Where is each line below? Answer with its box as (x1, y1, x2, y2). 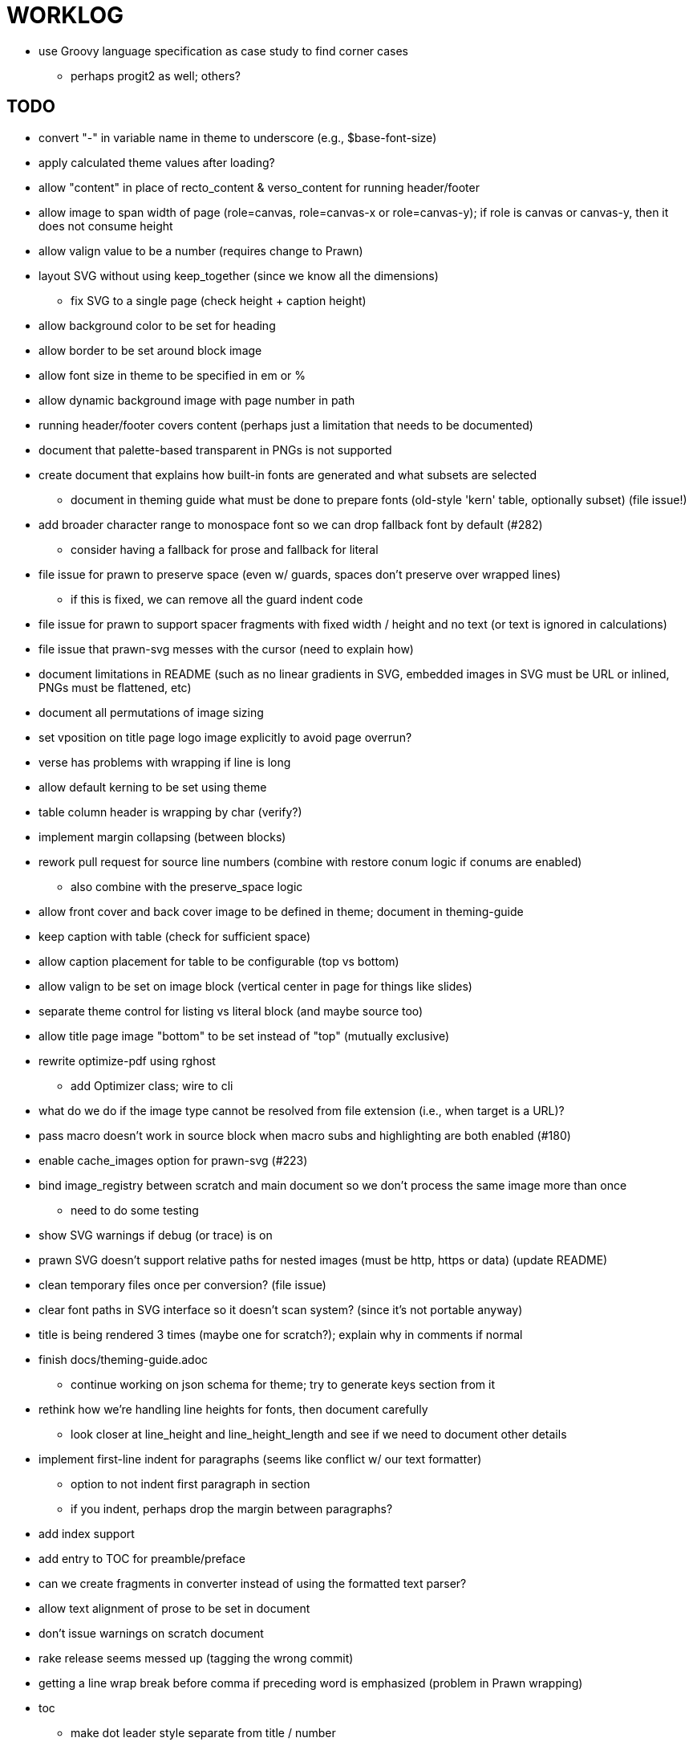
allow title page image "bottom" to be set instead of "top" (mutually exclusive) (38, 1028, 450, 1043)
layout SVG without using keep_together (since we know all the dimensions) (38, 268, 439, 283)
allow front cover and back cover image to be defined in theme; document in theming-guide (38, 904, 524, 918)
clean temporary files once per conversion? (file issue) (38, 1277, 326, 1292)
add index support (38, 1526, 135, 1540)
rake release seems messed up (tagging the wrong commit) (38, 1650, 354, 1665)
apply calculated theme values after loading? (38, 155, 275, 169)
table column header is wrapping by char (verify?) (38, 804, 302, 819)
